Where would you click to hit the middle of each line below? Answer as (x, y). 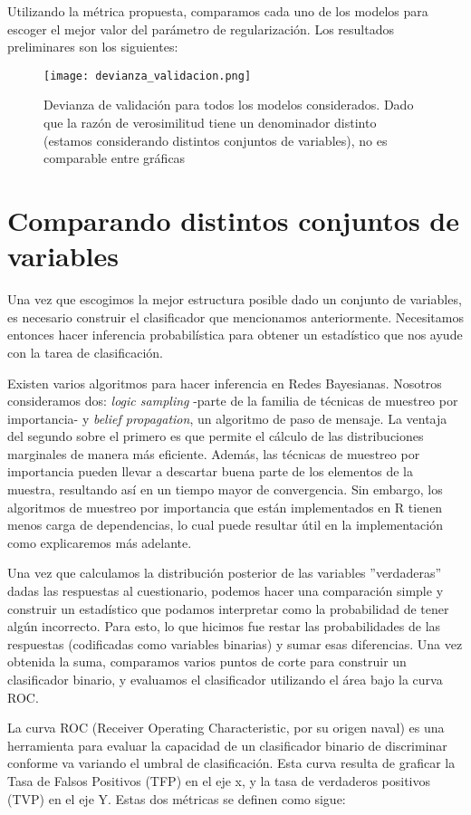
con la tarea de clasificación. (85, 352)
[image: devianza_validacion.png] (148, 76)
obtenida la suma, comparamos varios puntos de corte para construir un (207, 662)
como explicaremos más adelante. (100, 542)
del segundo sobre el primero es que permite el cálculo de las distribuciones (216, 436)
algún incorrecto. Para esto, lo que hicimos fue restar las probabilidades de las (224, 626)
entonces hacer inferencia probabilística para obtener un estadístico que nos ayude (235, 335)
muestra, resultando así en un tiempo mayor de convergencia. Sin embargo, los (225, 489)
